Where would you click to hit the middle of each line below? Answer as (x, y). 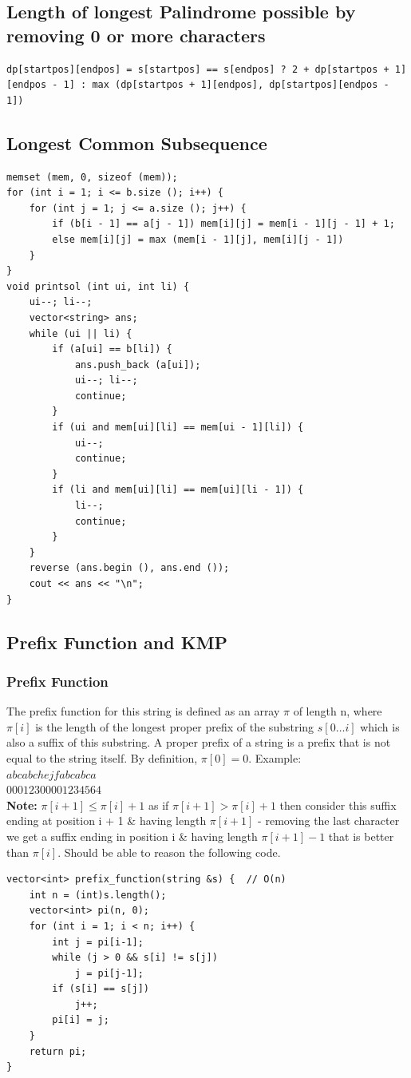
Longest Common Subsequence (137, 143)
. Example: (275, 757)
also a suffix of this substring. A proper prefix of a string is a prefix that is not (199, 742)
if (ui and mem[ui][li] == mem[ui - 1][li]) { (178, 428)
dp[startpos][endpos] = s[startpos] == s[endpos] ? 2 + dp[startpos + (198, 69)
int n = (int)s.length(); (98, 895)
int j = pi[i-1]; (98, 942)
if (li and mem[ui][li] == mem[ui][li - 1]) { (178, 490)
